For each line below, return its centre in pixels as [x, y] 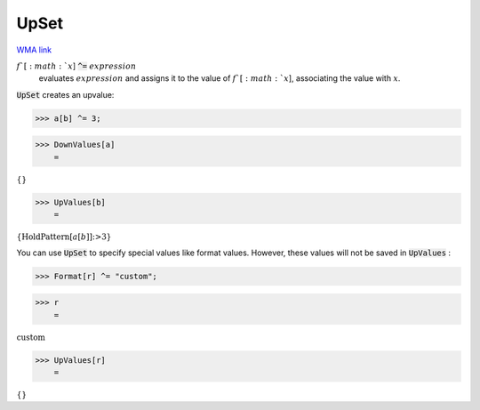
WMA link [34, 50]
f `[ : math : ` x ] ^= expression [76, 66]
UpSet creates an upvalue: [65, 94]
